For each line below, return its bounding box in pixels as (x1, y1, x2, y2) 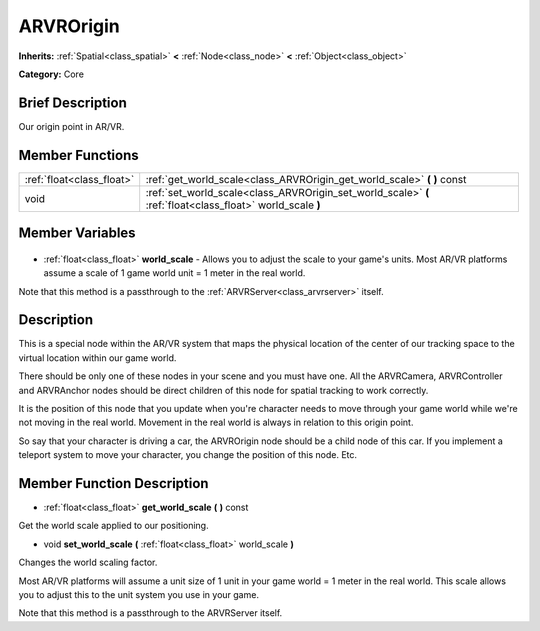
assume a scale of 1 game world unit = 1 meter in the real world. (43, 267, 306, 279)
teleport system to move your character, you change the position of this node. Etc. (18, 449, 358, 461)
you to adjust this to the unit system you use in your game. (18, 589, 260, 601)
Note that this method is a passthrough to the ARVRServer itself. (18, 607, 283, 619)
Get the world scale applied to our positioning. (18, 520, 209, 532)
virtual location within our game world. (18, 351, 177, 364)
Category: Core (18, 68, 85, 80)
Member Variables (18, 225, 136, 242)
